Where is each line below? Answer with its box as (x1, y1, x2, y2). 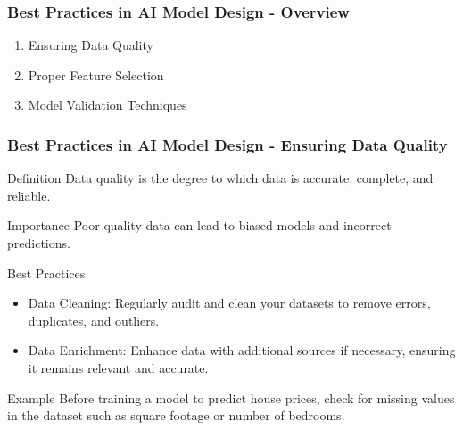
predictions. (7, 234, 70, 252)
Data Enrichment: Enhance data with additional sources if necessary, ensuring (28, 341, 456, 360)
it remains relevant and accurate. (28, 358, 209, 376)
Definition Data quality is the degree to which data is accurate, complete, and (7, 169, 434, 187)
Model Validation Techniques (28, 95, 187, 114)
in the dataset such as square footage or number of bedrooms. (7, 406, 345, 425)
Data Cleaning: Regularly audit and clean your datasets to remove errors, (28, 294, 431, 312)
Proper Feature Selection (28, 65, 164, 84)
